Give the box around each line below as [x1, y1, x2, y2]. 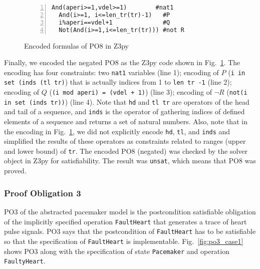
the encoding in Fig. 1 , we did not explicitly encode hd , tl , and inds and [4, 126, 230, 136]
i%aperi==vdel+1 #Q [59, 19, 170, 26]
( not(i [226, 87, 247, 97]
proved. [4, 165, 27, 176]
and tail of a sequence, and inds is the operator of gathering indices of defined [4, 106, 245, 117]
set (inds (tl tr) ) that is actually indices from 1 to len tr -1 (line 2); [4, 77, 232, 87]
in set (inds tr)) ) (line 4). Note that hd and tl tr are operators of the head [4, 96, 249, 107]
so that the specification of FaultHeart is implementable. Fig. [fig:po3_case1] [4, 235, 243, 246]
